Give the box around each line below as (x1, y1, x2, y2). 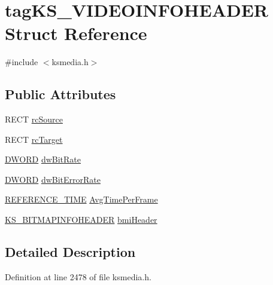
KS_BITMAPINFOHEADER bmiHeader (5, 213, 157, 226)
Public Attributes (5, 85, 116, 103)
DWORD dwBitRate (5, 153, 81, 166)
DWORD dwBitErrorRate (5, 173, 101, 185)
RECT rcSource (5, 113, 63, 125)
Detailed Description (5, 243, 136, 261)
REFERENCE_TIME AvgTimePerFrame (5, 193, 158, 206)
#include (5, 56, 38, 68)
